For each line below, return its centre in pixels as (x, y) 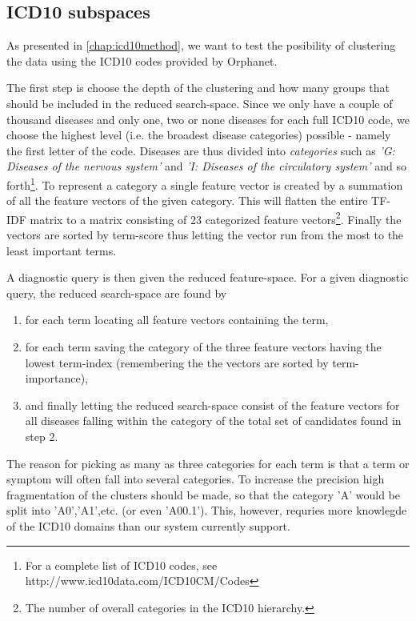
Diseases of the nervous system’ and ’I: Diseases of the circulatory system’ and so (206, 166)
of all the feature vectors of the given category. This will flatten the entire (187, 200)
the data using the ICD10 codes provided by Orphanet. (142, 60)
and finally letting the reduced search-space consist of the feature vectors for (212, 405)
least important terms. (62, 250)
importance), (57, 378)
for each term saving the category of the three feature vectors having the (203, 347)
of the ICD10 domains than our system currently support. (148, 525)
